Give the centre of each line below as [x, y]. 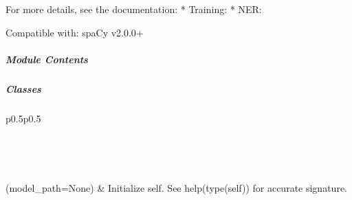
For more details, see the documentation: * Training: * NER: [134, 9]
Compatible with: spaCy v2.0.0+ [75, 32]
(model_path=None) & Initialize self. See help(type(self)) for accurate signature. [176, 187]
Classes [23, 88]
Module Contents [47, 59]
